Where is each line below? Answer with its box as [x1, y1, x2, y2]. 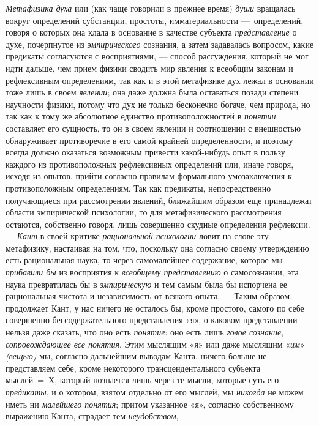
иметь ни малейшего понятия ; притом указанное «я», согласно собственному [6, 397, 294, 410]
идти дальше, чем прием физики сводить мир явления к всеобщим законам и [6, 61, 293, 74]
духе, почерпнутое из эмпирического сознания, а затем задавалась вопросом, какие [6, 37, 314, 50]
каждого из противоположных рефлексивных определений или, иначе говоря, [6, 157, 294, 170]
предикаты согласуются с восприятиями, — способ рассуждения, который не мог [6, 50, 309, 62]
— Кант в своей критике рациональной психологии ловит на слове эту [6, 230, 269, 242]
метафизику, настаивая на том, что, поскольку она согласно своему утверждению [6, 241, 309, 254]
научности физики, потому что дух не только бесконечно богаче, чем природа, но [6, 97, 310, 110]
